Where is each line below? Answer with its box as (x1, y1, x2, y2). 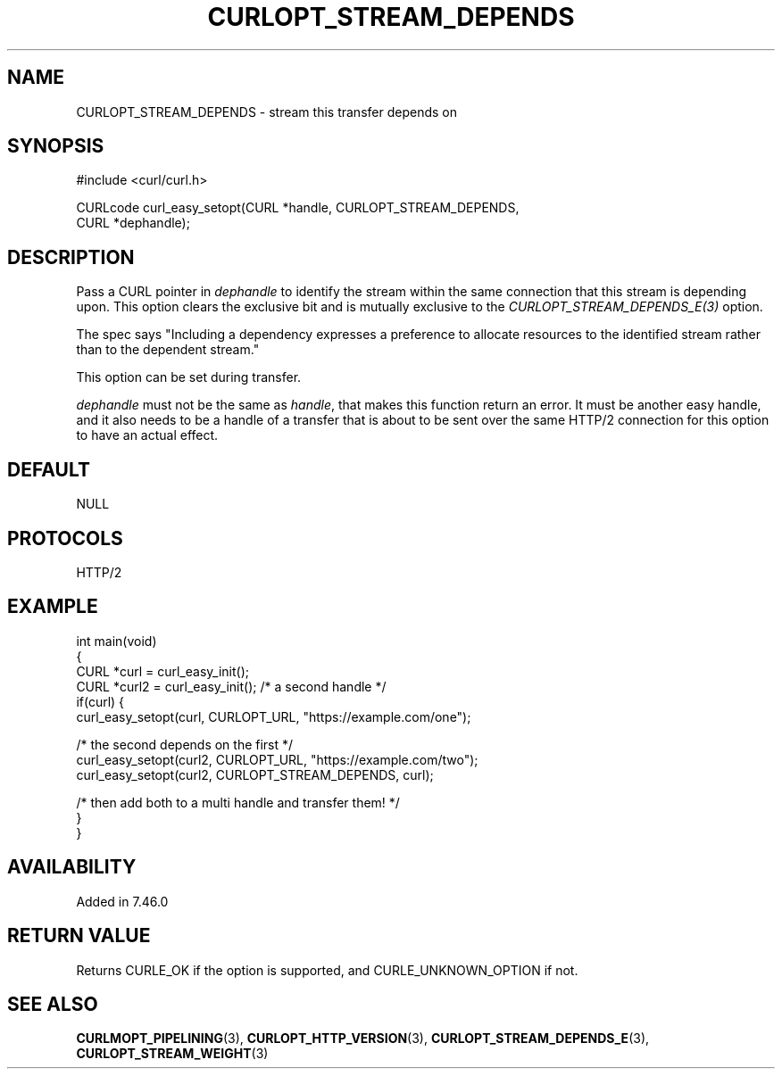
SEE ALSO (7, 992, 98, 1015)
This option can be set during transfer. (76, 369, 302, 385)
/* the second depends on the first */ (76, 736, 294, 752)
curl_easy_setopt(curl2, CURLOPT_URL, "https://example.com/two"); (76, 751, 478, 767)
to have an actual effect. (76, 427, 219, 443)
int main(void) (76, 633, 157, 649)
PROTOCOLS (7, 526, 123, 550)
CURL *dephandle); (76, 215, 190, 231)
